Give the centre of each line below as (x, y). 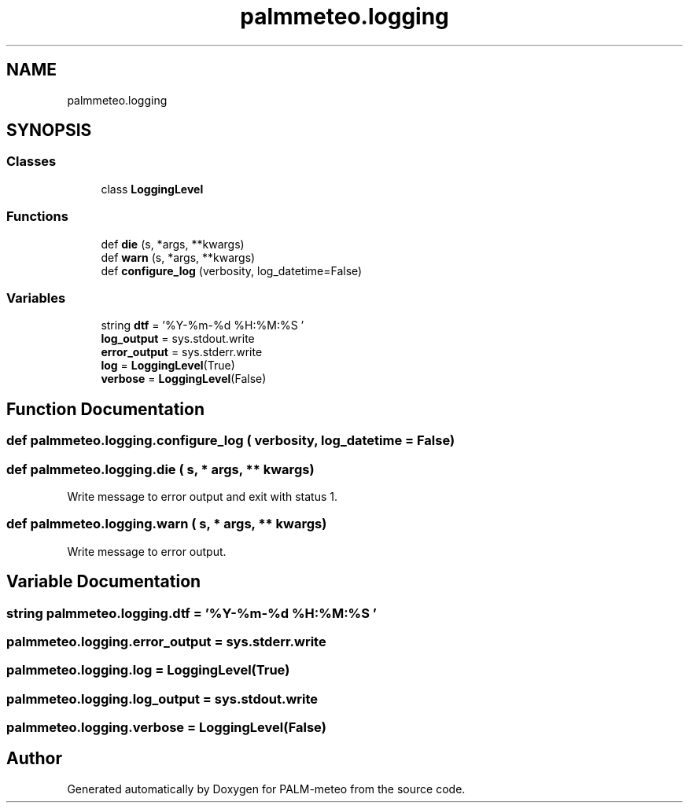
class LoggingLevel (152, 189)
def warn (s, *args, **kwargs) (178, 257)
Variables (36, 298)
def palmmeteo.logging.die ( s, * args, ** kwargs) (160, 469)
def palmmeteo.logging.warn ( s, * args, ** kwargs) (167, 524)
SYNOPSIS (49, 131)
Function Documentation (105, 409)
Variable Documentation (104, 582)
